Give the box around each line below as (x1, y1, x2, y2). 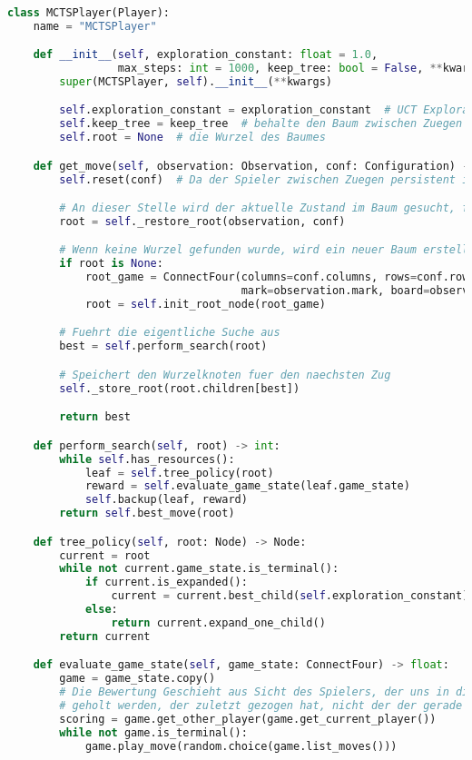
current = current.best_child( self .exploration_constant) (111, 589, 469, 603)
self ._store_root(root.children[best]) (59, 381, 300, 395)
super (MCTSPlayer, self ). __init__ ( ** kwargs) (59, 74, 333, 88)
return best (59, 410, 132, 424)
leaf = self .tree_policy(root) (84, 466, 274, 479)
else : (84, 603, 118, 617)
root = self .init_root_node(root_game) (84, 297, 326, 311)
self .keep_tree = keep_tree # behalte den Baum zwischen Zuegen (59, 117, 463, 131)
